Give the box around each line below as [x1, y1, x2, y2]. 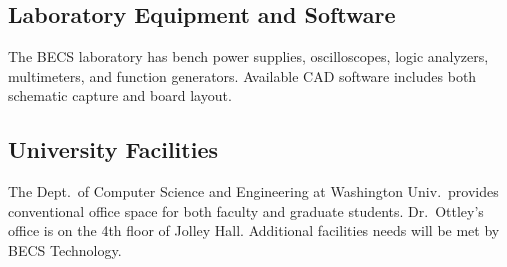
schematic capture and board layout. [8, 85, 232, 106]
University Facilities [8, 134, 218, 165]
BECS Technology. [8, 239, 122, 260]
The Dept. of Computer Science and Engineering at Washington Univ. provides [8, 181, 499, 202]
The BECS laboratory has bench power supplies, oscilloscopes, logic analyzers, [8, 46, 489, 67]
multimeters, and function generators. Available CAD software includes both [8, 65, 477, 86]
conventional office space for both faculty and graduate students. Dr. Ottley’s [8, 200, 484, 221]
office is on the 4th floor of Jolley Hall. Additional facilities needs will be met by [8, 220, 500, 241]
